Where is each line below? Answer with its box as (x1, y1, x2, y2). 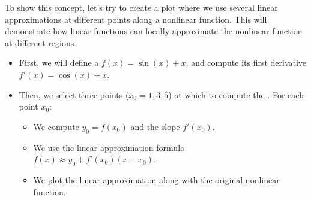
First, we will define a (19, 56, 99, 69)
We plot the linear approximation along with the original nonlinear (33, 173, 280, 186)
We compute (33, 120, 79, 132)
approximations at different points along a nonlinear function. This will (5, 13, 267, 25)
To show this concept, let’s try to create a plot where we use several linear (5, 1, 278, 13)
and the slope (130, 120, 180, 132)
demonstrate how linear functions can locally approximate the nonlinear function (5, 25, 303, 37)
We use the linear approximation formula (33, 141, 185, 153)
